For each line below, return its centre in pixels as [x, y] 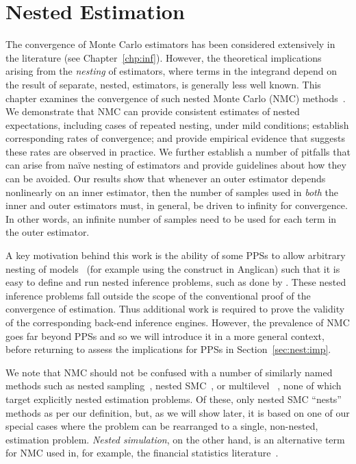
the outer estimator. [48, 232]
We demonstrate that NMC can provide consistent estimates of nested [153, 111]
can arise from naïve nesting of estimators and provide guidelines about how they [176, 165]
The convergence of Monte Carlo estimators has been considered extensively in [170, 44]
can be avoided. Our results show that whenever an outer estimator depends [166, 179]
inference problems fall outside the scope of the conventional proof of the [158, 295]
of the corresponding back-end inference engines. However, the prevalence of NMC [178, 322]
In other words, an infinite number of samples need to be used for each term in [171, 218]
